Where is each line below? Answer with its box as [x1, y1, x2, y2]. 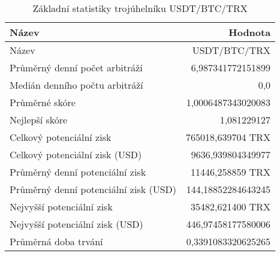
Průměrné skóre [10, 95, 76, 109]
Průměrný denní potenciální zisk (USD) [10, 182, 177, 196]
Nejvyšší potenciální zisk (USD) [10, 217, 143, 231]
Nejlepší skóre [10, 113, 68, 127]
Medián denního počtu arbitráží [10, 78, 143, 92]
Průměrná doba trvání [10, 234, 103, 248]
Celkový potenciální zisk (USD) [10, 147, 142, 161]
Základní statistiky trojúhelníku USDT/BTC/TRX [32, 1, 248, 15]
